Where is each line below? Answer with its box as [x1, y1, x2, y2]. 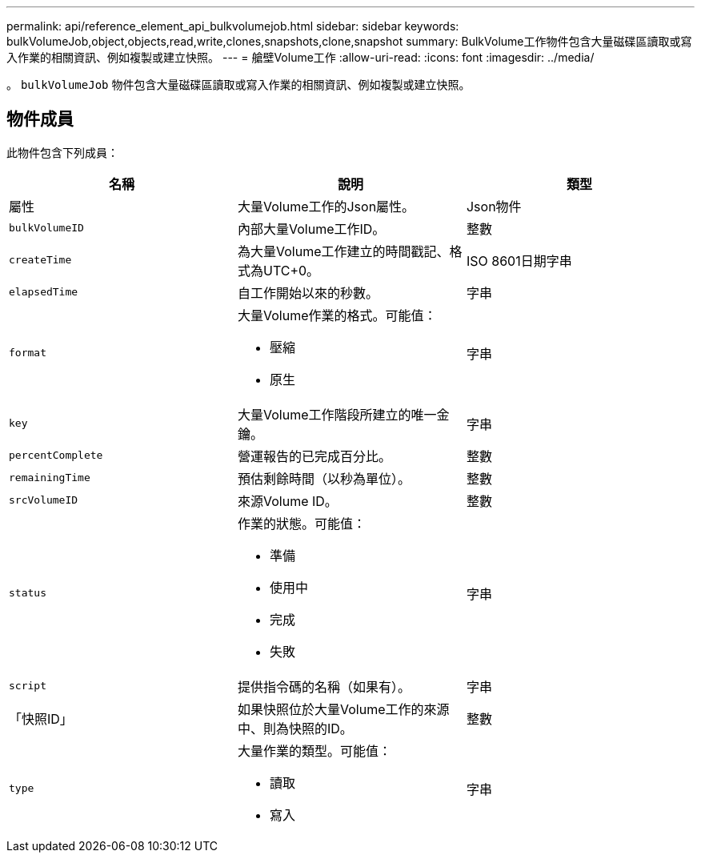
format [9, 347, 46, 359]
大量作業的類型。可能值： [237, 742, 391, 759]
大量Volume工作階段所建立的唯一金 [237, 406, 450, 423]
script [9, 680, 46, 692]
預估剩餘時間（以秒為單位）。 [237, 470, 411, 487]
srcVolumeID [9, 494, 78, 507]
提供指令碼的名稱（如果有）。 [237, 678, 411, 695]
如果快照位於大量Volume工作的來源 [237, 700, 450, 717]
